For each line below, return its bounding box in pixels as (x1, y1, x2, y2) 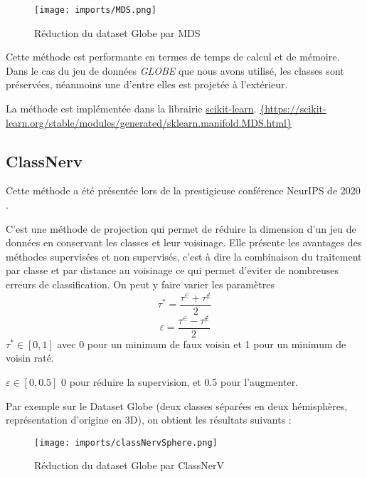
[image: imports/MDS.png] (34, 5, 156, 15)
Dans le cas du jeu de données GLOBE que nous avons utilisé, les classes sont (6, 63, 344, 78)
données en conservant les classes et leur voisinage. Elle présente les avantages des (6, 235, 362, 250)
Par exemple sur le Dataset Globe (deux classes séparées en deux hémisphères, (6, 398, 348, 413)
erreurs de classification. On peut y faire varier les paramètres (6, 276, 275, 291)
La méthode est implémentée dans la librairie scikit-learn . (6, 101, 257, 116)
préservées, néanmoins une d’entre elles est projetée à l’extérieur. (6, 77, 288, 92)
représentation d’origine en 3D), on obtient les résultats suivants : (6, 412, 292, 427)
